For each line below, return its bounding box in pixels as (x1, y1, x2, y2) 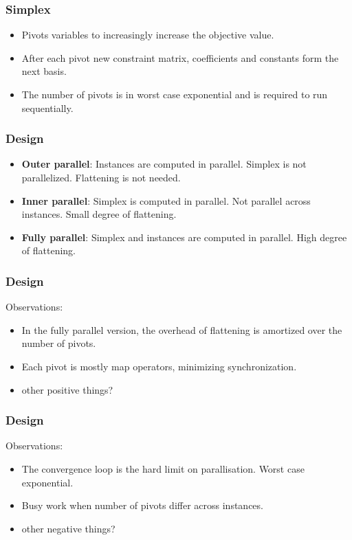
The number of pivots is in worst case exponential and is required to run (21, 87, 328, 101)
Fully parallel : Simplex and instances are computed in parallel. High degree (21, 229, 347, 244)
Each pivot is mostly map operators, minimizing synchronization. (21, 359, 297, 373)
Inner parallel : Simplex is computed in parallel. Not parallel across (21, 193, 311, 207)
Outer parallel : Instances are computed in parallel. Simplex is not (21, 157, 307, 171)
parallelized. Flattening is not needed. (21, 170, 181, 184)
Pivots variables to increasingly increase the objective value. (21, 27, 274, 42)
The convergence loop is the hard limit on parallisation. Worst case (21, 461, 305, 475)
